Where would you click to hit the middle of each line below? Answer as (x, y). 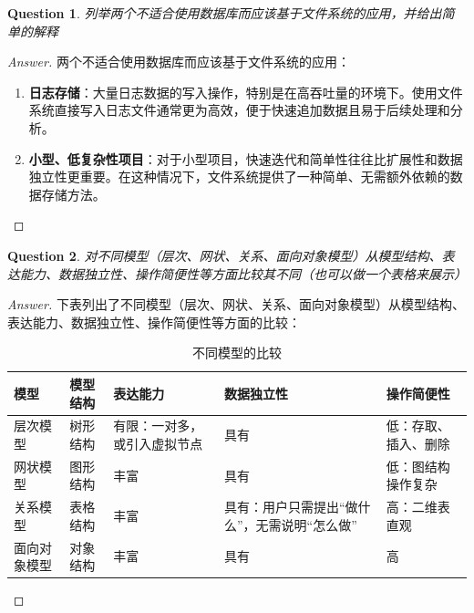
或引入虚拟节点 (158, 443)
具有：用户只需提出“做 (291, 507)
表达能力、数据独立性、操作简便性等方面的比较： (154, 322)
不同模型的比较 (237, 353)
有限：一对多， (158, 426)
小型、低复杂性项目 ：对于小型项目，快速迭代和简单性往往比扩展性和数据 (246, 158)
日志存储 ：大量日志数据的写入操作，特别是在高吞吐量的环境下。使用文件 (246, 92)
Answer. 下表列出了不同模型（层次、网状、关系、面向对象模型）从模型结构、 (236, 304)
